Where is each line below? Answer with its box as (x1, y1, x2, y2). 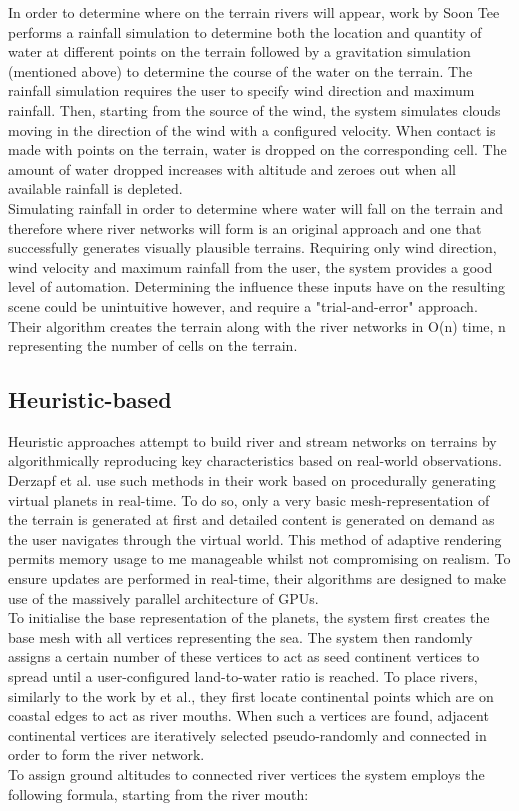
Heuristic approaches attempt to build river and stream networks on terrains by (8, 430, 497, 451)
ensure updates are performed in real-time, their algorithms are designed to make (8, 568, 506, 589)
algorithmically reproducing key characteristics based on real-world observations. (8, 450, 502, 471)
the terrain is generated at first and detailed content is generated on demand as (8, 509, 495, 530)
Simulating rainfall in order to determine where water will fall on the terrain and (8, 197, 504, 218)
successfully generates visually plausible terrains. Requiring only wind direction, (8, 237, 497, 258)
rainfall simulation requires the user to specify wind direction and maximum (8, 80, 475, 101)
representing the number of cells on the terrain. (8, 335, 298, 356)
